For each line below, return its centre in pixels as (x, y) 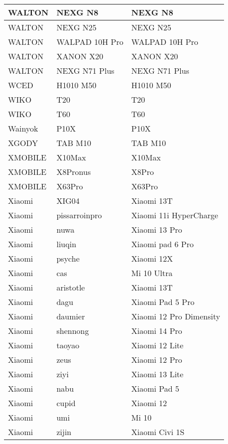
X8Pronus (74, 172)
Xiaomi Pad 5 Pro (163, 302)
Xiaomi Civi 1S (158, 432)
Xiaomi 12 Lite (157, 345)
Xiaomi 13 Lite (157, 374)
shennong (73, 331)
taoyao (68, 345)
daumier (71, 316)
